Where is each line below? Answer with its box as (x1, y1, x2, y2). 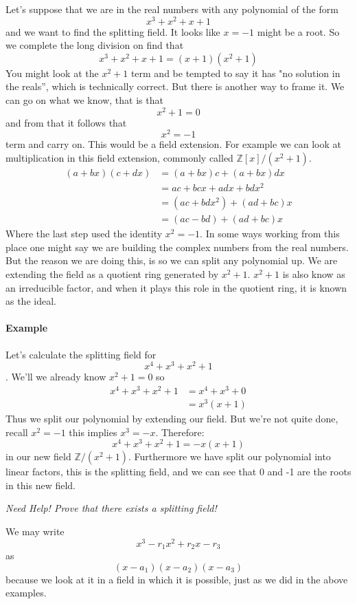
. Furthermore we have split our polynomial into (128, 449, 331, 464)
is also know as (282, 266, 345, 281)
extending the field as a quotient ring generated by (5, 266, 219, 281)
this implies (69, 424, 117, 439)
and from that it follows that (5, 115, 127, 129)
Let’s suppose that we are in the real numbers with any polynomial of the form (5, 2, 338, 16)
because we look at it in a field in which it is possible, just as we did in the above (5, 572, 348, 586)
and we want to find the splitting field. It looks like (5, 24, 220, 39)
